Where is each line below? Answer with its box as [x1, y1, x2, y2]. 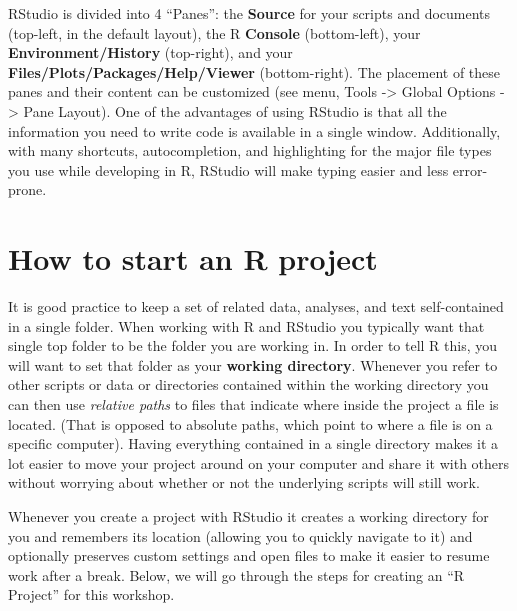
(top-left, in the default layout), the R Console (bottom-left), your [8, 22, 421, 43]
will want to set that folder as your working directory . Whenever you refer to [8, 354, 498, 375]
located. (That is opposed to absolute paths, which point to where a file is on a [8, 413, 493, 434]
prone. [8, 179, 47, 200]
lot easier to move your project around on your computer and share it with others [8, 452, 510, 473]
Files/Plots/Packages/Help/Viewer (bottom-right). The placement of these [8, 61, 501, 82]
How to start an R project [8, 238, 378, 279]
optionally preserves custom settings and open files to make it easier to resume [8, 545, 490, 566]
